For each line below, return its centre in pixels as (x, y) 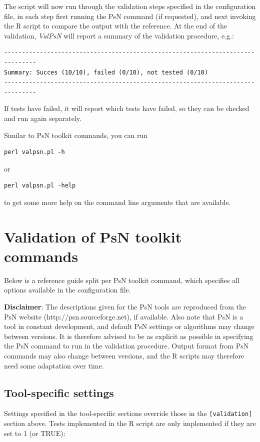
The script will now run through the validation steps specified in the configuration (130, 6)
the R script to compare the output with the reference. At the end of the (116, 26)
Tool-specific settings (59, 392)
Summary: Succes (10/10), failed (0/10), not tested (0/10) (106, 72)
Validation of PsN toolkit (93, 236)
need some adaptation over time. (54, 365)
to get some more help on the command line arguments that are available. (117, 202)
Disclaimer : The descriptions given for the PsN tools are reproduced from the (125, 306)
